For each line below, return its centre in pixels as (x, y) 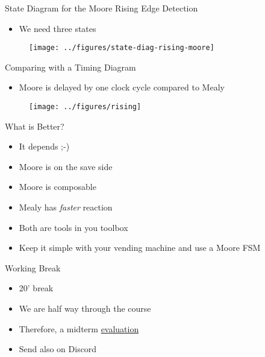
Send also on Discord (58, 349)
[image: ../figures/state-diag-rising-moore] (122, 48)
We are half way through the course (85, 308)
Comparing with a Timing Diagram (70, 67)
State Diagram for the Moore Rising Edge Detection (101, 8)
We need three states (58, 28)
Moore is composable (58, 187)
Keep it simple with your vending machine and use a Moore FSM (140, 248)
